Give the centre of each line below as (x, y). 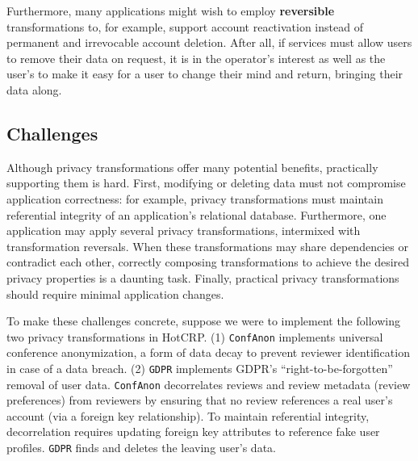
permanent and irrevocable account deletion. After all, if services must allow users (209, 42)
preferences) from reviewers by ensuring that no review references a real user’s (200, 400)
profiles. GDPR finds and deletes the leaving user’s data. (141, 448)
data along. (34, 89)
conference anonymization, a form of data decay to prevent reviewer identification (208, 352)
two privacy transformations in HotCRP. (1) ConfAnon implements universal (195, 336)
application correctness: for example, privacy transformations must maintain (195, 198)
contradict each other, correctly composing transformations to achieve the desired (208, 262)
